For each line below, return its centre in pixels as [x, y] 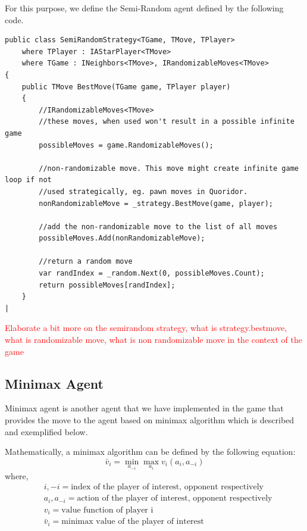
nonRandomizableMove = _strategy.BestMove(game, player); [156, 203]
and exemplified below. [46, 431]
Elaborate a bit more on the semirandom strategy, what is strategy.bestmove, [146, 328]
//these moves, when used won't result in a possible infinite [167, 122]
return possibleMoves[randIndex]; [107, 285]
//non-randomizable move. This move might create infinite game [169, 168]
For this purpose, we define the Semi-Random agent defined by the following [144, 8]
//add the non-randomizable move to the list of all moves [158, 227]
